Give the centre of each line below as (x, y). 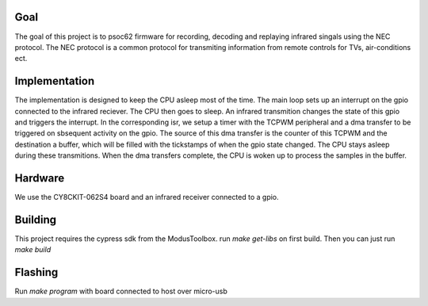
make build (33, 250)
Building (36, 219)
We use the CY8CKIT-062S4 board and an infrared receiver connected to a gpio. (147, 197)
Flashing (36, 272)
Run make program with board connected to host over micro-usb (121, 291)
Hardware (40, 178)
